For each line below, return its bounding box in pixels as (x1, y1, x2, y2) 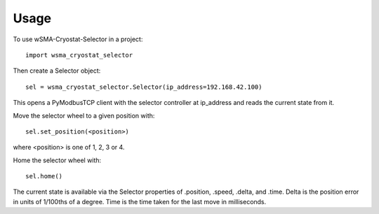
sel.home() (25, 172, 63, 180)
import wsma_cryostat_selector (25, 51, 133, 59)
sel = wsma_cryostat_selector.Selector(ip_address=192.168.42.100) (25, 83, 262, 91)
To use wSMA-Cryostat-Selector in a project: (13, 35, 143, 43)
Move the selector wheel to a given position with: (13, 111, 155, 120)
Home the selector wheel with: (13, 156, 102, 164)
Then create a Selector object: (13, 66, 101, 75)
